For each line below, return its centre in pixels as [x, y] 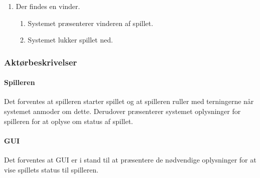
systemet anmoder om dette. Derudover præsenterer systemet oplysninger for [122, 111]
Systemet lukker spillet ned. [70, 40]
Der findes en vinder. [48, 6]
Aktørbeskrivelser [41, 62]
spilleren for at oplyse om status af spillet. [69, 121]
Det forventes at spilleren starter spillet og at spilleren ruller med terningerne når [129, 101]
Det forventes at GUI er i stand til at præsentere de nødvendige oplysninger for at [130, 159]
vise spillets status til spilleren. [51, 169]
